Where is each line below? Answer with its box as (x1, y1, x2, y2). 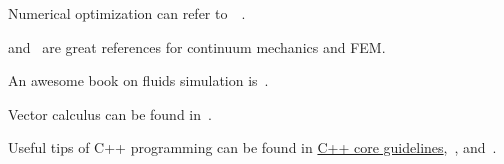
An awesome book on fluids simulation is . (8, 70, 269, 91)
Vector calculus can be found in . (8, 103, 212, 124)
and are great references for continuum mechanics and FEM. (8, 36, 386, 57)
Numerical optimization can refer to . (8, 3, 246, 23)
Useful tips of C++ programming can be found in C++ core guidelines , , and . (8, 137, 497, 158)
